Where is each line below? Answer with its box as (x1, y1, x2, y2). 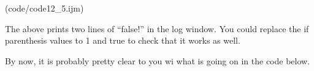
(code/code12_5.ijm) (5, 2, 84, 14)
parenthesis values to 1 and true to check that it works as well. (5, 34, 240, 47)
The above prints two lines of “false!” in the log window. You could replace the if (5, 22, 309, 35)
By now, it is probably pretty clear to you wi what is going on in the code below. (5, 54, 310, 67)
